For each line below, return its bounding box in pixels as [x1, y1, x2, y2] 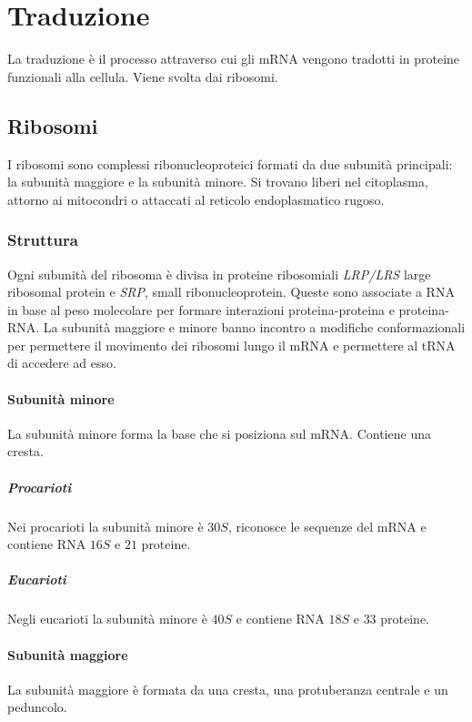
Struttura [7, 229, 78, 251]
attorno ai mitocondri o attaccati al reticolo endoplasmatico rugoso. [7, 189, 385, 208]
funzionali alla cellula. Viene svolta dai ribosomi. [7, 66, 278, 86]
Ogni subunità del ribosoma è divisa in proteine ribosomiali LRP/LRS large [7, 264, 431, 283]
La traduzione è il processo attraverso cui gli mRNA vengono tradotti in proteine [7, 49, 460, 68]
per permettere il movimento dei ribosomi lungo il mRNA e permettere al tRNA [7, 335, 456, 354]
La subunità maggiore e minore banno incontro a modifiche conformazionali [43, 318, 466, 337]
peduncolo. [7, 697, 67, 717]
